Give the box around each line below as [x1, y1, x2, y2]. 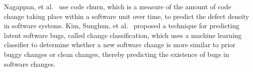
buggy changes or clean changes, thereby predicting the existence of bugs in [4, 49, 229, 59]
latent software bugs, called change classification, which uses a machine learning [4, 30, 242, 40]
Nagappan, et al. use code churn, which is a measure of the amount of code [4, 1, 232, 11]
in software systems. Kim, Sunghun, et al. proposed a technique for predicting [4, 20, 239, 31]
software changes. [4, 58, 55, 69]
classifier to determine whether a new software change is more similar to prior [4, 39, 235, 50]
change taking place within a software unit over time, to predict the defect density [4, 11, 249, 21]
